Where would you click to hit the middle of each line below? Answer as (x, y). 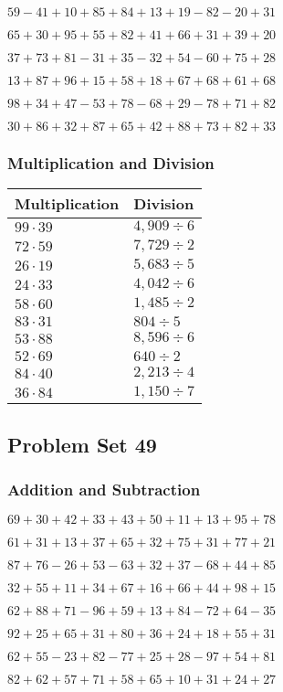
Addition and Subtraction (104, 489)
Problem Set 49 (82, 444)
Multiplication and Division (111, 162)
